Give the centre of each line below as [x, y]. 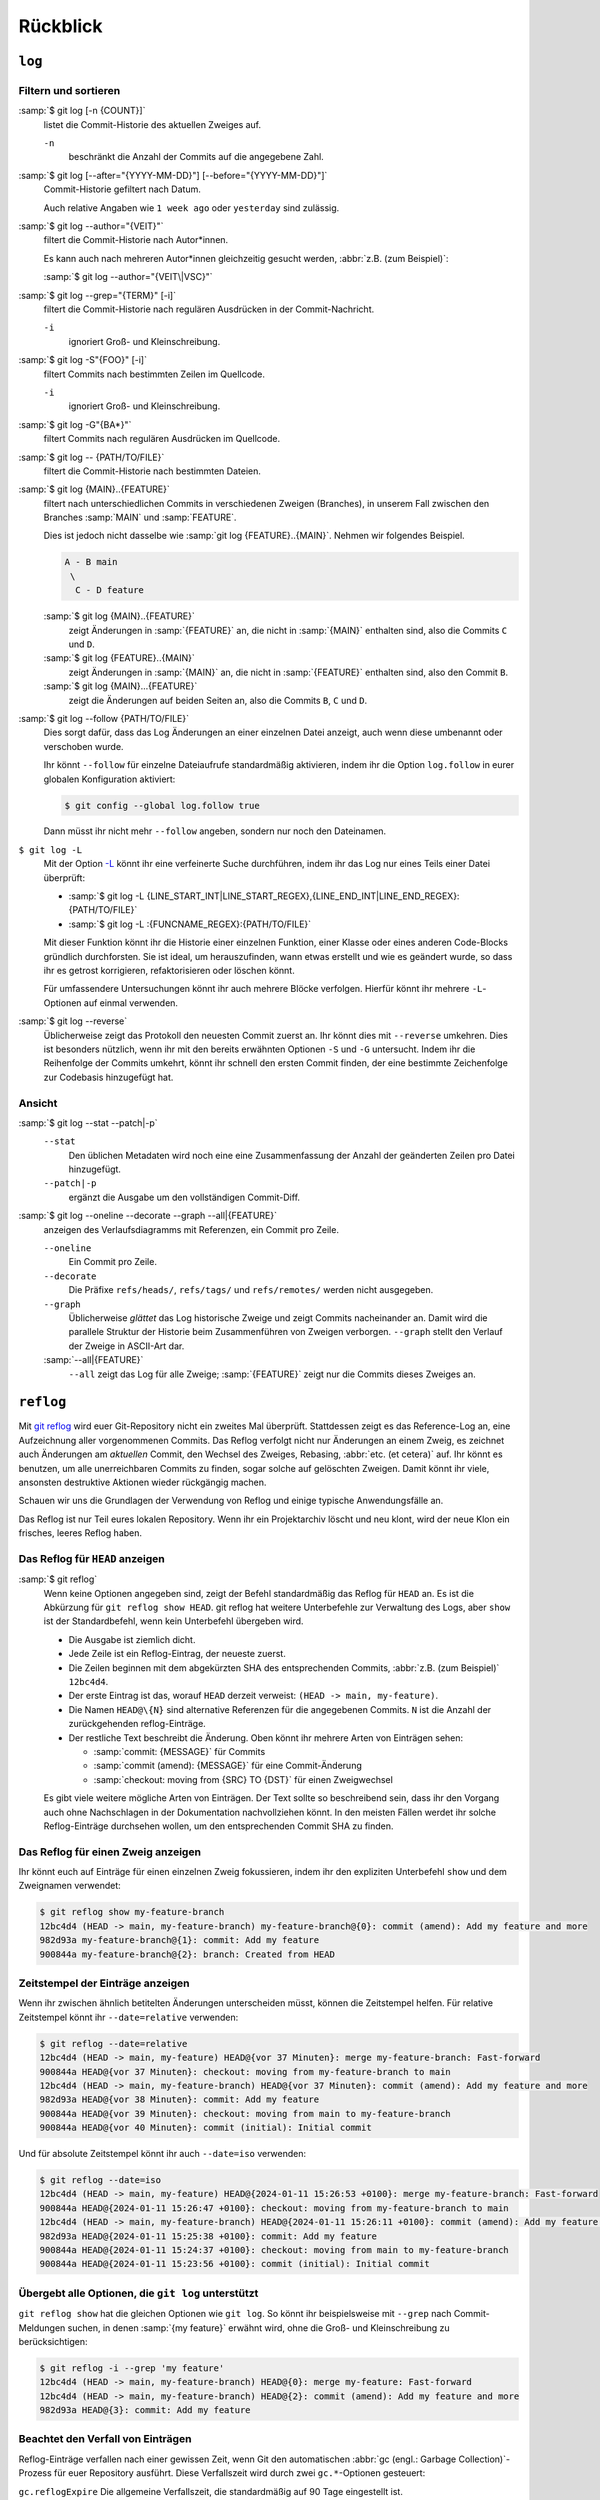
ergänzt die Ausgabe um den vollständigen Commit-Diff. [184, 1197]
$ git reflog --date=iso [100, 2180]
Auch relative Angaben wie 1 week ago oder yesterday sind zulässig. [191, 207]
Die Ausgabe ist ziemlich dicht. [132, 1639]
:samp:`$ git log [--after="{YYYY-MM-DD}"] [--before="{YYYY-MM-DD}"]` [173, 175]
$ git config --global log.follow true [162, 805]
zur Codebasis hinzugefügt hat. [108, 1077]
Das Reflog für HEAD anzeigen [91, 1558]
